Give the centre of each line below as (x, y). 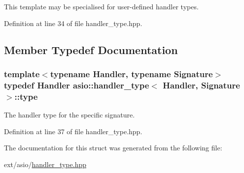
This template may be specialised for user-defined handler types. (101, 6)
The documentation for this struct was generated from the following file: (113, 148)
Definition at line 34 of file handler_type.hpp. (73, 23)
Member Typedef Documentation (91, 49)
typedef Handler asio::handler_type (77, 85)
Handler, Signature (201, 85)
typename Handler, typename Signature (131, 73)
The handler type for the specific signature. (70, 115)
